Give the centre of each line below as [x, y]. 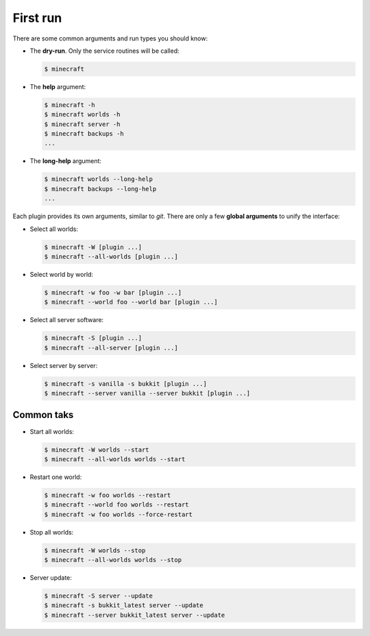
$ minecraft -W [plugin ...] [93, 247]
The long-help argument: [66, 161]
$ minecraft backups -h [84, 134]
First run [37, 18]
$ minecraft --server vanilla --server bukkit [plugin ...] [147, 393]
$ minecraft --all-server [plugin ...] [111, 347]
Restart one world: [56, 477]
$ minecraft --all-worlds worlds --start [115, 459]
